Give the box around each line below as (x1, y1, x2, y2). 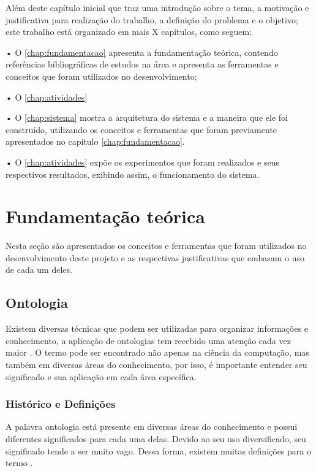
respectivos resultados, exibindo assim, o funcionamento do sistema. (6, 167, 260, 180)
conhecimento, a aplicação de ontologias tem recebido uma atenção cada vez (6, 334, 291, 347)
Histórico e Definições (6, 396, 116, 412)
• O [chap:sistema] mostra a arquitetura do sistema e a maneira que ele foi (6, 111, 288, 124)
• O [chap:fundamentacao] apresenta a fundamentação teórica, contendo (6, 45, 278, 58)
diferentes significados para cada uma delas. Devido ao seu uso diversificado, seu (6, 432, 306, 445)
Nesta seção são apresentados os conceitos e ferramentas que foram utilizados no (6, 239, 307, 252)
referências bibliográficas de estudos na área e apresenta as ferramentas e (6, 58, 279, 71)
